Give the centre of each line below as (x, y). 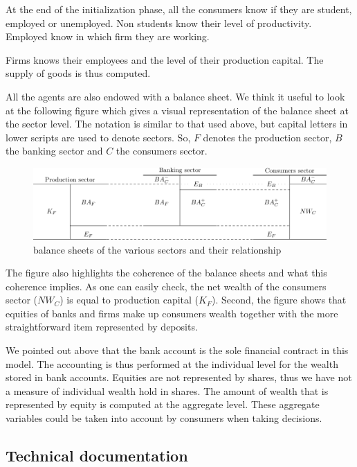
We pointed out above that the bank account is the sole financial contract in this (177, 350)
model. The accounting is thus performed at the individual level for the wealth (172, 363)
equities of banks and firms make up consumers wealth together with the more (172, 313)
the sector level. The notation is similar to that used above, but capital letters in (177, 124)
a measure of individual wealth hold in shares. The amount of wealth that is (167, 390)
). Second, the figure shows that (279, 300)
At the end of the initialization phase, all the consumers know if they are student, (179, 9)
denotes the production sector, (267, 137)
